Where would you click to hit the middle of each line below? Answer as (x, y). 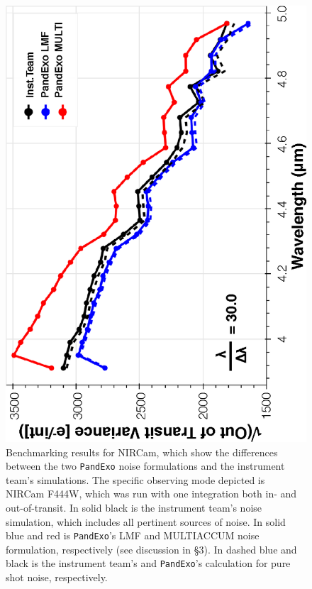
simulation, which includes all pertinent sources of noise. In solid (146, 521)
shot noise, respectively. (57, 577)
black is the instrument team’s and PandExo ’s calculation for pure (148, 563)
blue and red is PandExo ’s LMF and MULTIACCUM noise (133, 535)
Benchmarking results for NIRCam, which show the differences (142, 452)
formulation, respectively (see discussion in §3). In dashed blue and (151, 549)
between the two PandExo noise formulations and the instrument (145, 466)
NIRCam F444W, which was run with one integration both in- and (151, 494)
